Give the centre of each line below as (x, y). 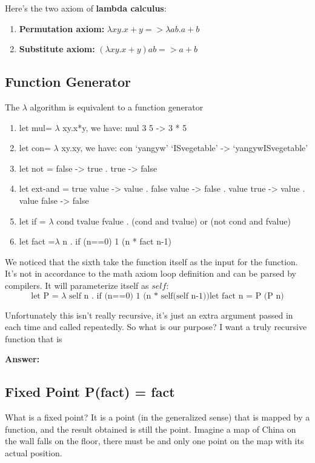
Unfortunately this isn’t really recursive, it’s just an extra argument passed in (149, 315)
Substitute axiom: (57, 49)
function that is (34, 338)
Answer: (22, 359)
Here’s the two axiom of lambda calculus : (86, 8)
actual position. (34, 452)
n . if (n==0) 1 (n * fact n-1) (117, 241)
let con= (35, 148)
